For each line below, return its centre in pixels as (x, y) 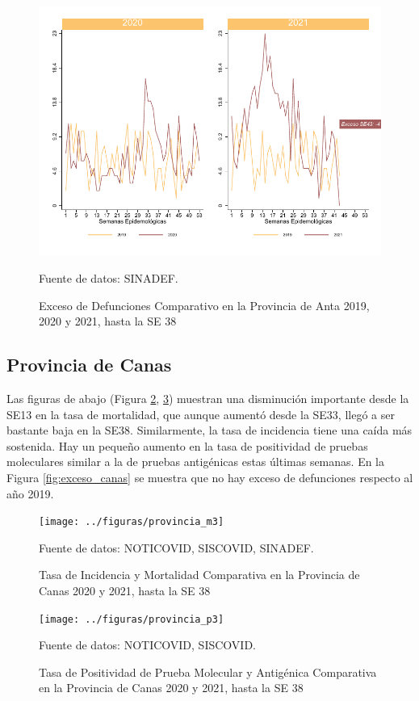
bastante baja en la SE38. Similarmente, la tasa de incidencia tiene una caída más (209, 430)
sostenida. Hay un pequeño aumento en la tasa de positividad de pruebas (187, 445)
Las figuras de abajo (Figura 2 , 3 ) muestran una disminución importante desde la (208, 398)
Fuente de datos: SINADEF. (109, 277)
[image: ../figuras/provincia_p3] (132, 619)
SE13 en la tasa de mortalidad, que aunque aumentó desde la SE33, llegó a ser (201, 414)
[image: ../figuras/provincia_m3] (132, 522)
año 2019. (30, 493)
